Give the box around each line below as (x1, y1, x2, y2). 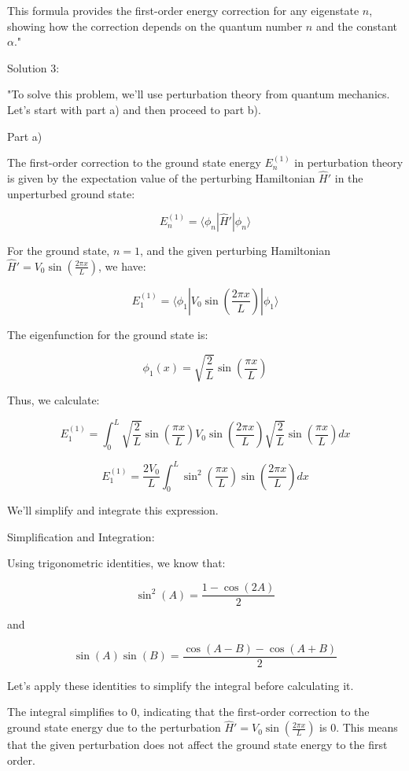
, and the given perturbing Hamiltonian (139, 242, 331, 259)
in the (334, 169, 363, 186)
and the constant (315, 17, 398, 34)
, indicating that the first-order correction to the (136, 703, 370, 720)
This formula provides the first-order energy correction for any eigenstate (7, 2, 359, 18)
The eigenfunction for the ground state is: (7, 326, 208, 342)
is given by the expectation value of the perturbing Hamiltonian (7, 169, 315, 186)
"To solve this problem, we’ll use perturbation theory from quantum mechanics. (7, 86, 390, 102)
